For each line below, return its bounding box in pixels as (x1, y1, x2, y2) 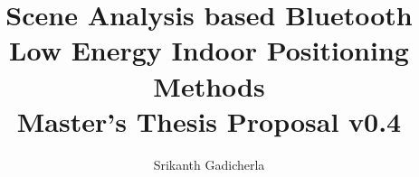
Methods (153, 67, 265, 104)
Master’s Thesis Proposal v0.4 (16, 102, 402, 139)
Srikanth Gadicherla (153, 154, 265, 173)
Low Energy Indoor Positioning (9, 32, 409, 69)
